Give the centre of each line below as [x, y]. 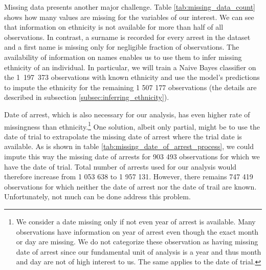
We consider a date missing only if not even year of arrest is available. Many [136, 221]
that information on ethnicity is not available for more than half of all [114, 27]
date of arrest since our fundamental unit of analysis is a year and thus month [139, 251]
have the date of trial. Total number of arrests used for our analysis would [120, 166]
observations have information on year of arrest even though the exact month [137, 231]
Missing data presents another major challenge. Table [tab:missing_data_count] [130, 7]
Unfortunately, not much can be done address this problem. [97, 196]
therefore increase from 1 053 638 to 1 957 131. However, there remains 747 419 [129, 176]
